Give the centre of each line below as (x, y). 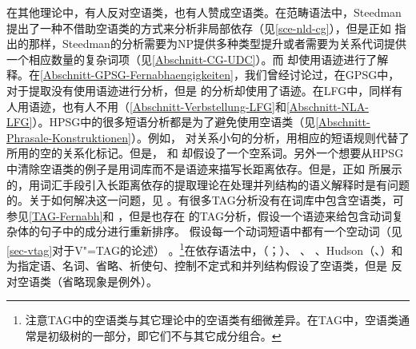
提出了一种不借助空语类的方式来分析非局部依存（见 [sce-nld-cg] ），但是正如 (199, 28)
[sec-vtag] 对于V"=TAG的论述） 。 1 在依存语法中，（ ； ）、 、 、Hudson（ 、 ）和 (205, 248)
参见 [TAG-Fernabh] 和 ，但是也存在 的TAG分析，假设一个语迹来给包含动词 (199, 215)
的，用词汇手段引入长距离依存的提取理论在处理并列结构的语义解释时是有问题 (208, 184)
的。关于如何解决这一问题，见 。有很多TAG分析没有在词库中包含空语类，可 (205, 200)
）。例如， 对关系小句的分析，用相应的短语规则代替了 (270, 137)
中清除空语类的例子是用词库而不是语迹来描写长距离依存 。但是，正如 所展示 (204, 168)
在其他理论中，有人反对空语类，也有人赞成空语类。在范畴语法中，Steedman (204, 12)
